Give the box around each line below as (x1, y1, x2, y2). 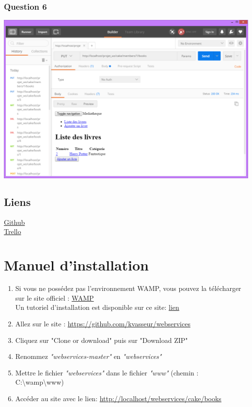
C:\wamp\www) (15, 377, 64, 387)
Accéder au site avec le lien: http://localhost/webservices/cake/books (15, 393, 221, 403)
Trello (4, 226, 21, 237)
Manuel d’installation (4, 255, 149, 275)
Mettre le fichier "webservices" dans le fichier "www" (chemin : (15, 367, 199, 377)
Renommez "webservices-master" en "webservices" (15, 351, 162, 361)
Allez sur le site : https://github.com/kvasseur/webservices (15, 318, 190, 328)
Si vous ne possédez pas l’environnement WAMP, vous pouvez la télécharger (15, 283, 241, 293)
